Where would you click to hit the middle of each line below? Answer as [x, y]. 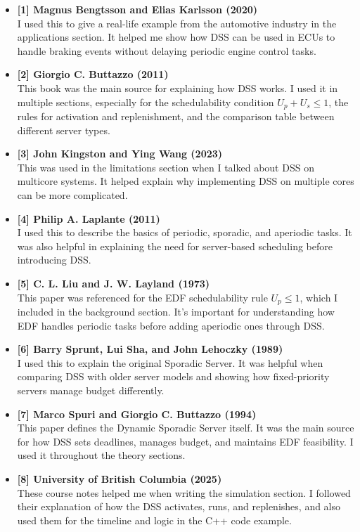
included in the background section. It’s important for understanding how [176, 311]
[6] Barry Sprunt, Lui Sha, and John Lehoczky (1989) [150, 349]
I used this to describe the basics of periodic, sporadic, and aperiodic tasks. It [185, 232]
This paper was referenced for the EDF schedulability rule [142, 297]
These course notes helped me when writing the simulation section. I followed [184, 492]
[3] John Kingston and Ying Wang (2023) [120, 154]
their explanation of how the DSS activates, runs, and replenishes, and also [179, 506]
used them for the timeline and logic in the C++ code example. [154, 520]
